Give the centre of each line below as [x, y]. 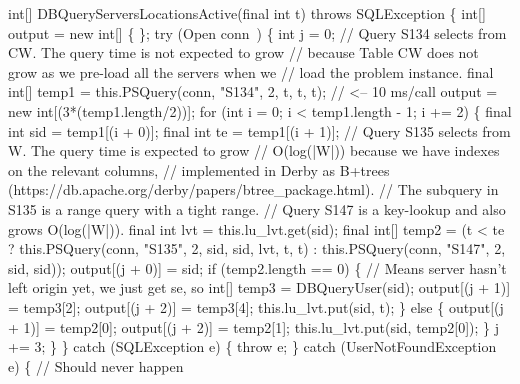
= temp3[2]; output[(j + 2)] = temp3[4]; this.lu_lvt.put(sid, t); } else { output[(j [256, 306]
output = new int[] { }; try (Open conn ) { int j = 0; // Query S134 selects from [257, 32]
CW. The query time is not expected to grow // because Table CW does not [243, 52]
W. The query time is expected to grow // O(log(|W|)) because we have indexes [254, 150]
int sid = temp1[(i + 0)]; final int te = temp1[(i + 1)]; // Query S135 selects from [259, 130]
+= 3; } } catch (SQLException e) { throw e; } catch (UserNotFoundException [252, 346]
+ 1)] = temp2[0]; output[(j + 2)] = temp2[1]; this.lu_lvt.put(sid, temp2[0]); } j [254, 326]
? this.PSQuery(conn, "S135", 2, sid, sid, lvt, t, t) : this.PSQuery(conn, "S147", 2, [257, 248]
